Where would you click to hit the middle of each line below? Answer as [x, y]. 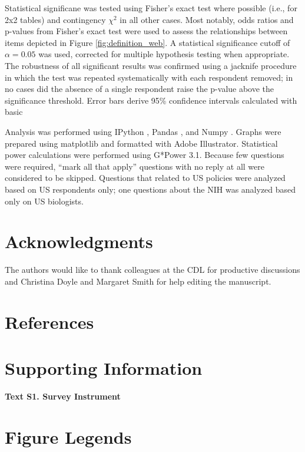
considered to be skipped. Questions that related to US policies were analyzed [145, 178]
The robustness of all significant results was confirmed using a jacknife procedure [151, 65]
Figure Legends [68, 436]
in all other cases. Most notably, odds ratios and [207, 19]
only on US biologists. [44, 201]
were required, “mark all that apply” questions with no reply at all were [135, 166]
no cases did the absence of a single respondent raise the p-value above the [140, 89]
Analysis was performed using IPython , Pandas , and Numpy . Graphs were [143, 131]
